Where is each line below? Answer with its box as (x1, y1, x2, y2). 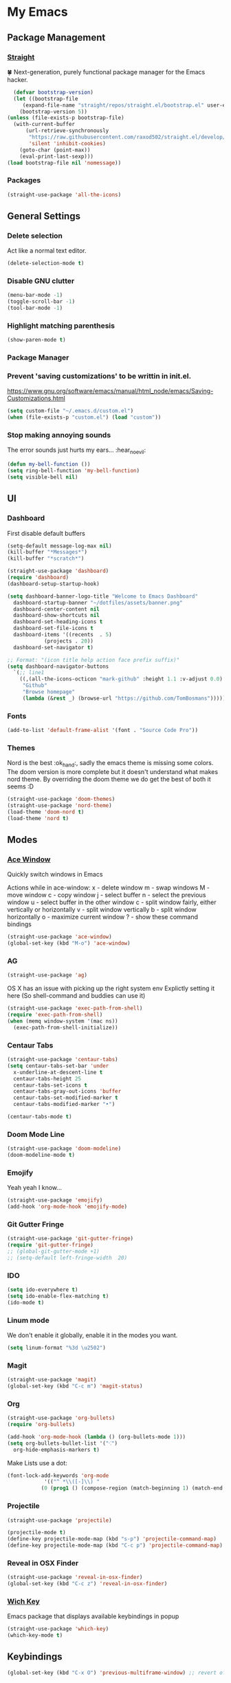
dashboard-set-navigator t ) (13, 644, 94, 651)
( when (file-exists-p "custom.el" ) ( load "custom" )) (7, 414, 162, 421)
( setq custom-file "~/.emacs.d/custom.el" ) (7, 408, 134, 415)
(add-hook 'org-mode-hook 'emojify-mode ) (7, 1203, 128, 1211)
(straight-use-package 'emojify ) (7, 1197, 103, 1204)
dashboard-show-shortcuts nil (13, 612, 100, 619)
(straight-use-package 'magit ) (7, 1377, 97, 1383)
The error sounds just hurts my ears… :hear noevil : (7, 446, 146, 456)
